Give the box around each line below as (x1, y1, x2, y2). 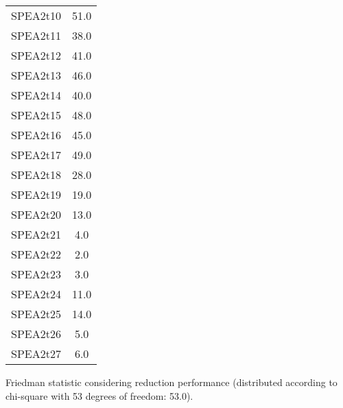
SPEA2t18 (11, 167, 61, 182)
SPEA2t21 (11, 226, 61, 242)
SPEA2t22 (11, 246, 61, 262)
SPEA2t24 (11, 286, 61, 302)
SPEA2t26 (11, 326, 61, 341)
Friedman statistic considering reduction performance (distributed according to (5, 375, 338, 389)
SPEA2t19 (11, 187, 61, 202)
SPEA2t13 (11, 67, 61, 83)
